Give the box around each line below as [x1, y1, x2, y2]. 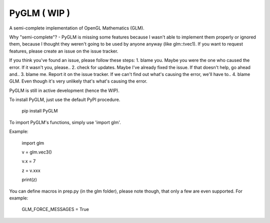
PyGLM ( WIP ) [9, 7, 70, 18]
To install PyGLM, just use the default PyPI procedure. [9, 96, 120, 102]
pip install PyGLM [21, 108, 58, 114]
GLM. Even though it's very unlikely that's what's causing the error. [9, 78, 147, 84]
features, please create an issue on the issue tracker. [9, 48, 118, 54]
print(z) [21, 176, 37, 182]
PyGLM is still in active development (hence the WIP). [9, 87, 119, 93]
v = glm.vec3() [21, 149, 52, 155]
